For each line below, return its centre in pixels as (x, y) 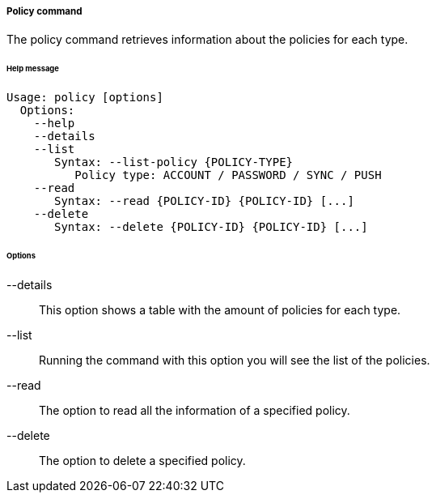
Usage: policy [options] (85, 98)
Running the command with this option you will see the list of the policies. (235, 360)
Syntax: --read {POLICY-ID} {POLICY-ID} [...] (204, 201)
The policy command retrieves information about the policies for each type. (207, 40)
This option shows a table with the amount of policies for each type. (220, 309)
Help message (33, 69)
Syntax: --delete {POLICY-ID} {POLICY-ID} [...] (211, 227)
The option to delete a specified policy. (142, 460)
